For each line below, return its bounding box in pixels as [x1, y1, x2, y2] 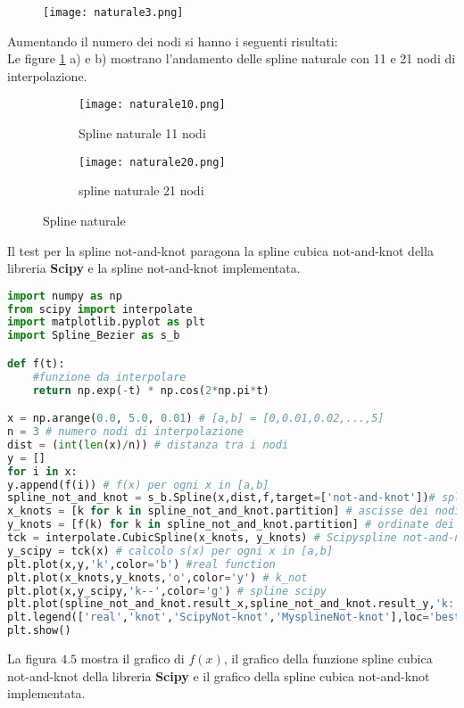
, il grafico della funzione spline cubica [223, 649, 433, 668]
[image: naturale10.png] [79, 98, 226, 111]
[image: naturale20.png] [79, 155, 226, 169]
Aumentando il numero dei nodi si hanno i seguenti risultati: [7, 31, 338, 50]
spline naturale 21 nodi [79, 181, 204, 200]
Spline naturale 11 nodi [79, 124, 206, 143]
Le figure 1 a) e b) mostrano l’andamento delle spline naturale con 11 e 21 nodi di [7, 49, 456, 68]
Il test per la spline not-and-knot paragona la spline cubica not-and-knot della [7, 241, 434, 259]
